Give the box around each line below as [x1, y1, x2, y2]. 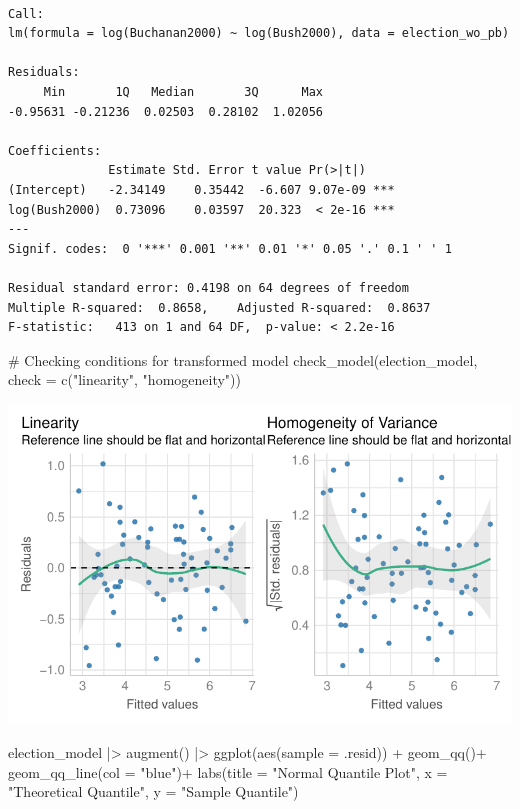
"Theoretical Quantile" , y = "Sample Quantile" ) [8, 781, 299, 802]
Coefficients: [8, 143, 102, 158]
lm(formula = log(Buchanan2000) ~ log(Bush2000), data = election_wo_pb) [8, 26, 510, 41]
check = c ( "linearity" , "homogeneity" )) [8, 369, 241, 390]
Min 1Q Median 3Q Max [43, 84, 323, 99]
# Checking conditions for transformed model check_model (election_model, [8, 349, 478, 370]
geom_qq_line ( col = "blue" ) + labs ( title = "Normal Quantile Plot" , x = [8, 761, 448, 782]
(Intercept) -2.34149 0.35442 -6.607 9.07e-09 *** [8, 182, 395, 197]
